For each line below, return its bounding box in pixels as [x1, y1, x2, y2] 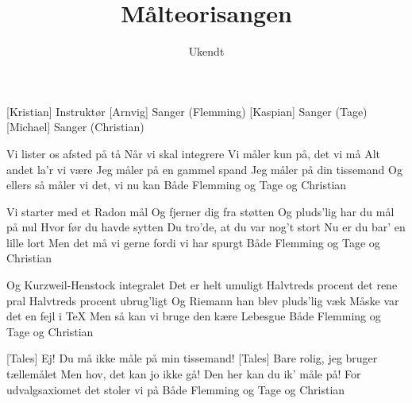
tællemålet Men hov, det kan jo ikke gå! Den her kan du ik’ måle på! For [6, 366, 361, 382]
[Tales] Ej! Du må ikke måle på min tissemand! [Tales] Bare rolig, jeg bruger [6, 350, 378, 366]
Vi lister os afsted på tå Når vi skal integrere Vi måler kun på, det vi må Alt [6, 145, 381, 161]
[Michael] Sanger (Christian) [6, 118, 144, 135]
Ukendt [188, 43, 225, 60]
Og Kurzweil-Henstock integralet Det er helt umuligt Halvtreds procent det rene [6, 277, 398, 293]
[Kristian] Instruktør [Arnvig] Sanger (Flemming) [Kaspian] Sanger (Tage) [6, 103, 368, 119]
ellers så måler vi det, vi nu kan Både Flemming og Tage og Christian [6, 176, 347, 193]
